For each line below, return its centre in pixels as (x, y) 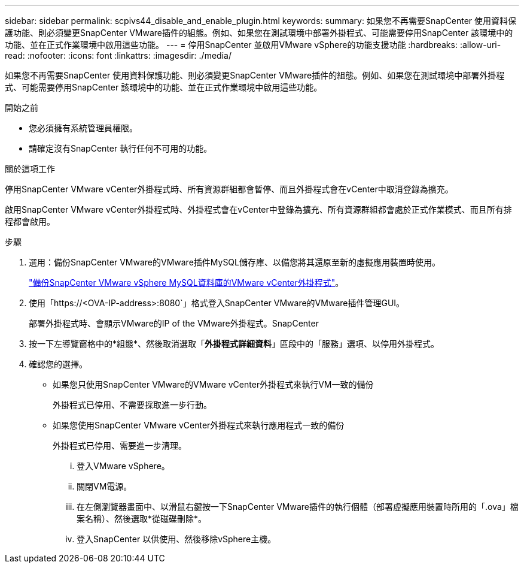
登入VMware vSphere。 (123, 466)
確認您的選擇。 (58, 364)
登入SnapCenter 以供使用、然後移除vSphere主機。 (176, 539)
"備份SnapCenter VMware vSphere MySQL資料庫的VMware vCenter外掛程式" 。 (186, 283)
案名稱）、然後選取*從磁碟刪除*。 (142, 519)
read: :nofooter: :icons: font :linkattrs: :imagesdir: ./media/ (118, 55)
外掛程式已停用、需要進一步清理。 (120, 445)
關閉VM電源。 (104, 486)
